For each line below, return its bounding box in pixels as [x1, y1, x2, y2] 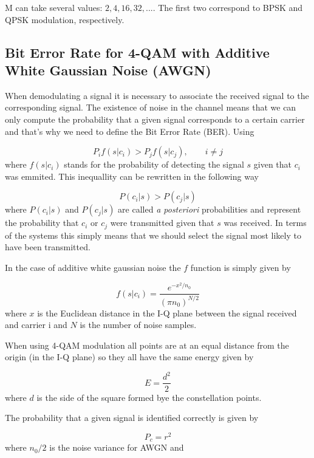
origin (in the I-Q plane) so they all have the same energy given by [5, 350, 254, 363]
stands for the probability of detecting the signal [64, 158, 244, 171]
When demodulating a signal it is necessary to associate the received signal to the [5, 89, 309, 101]
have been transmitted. [5, 241, 90, 253]
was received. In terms [224, 216, 307, 229]
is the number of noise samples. [80, 318, 197, 331]
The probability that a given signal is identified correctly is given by [5, 411, 259, 424]
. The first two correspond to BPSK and [152, 1, 303, 13]
